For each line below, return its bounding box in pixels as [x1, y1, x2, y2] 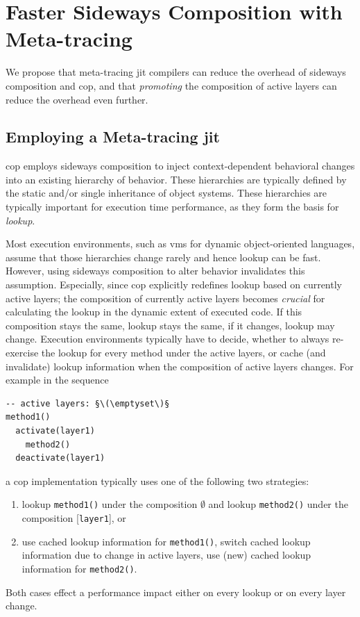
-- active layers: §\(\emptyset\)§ [6, 398, 170, 409]
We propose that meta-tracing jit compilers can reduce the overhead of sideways [6, 65, 346, 79]
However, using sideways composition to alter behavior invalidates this [6, 263, 305, 278]
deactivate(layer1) [15, 453, 105, 463]
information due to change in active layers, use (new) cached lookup [22, 548, 311, 562]
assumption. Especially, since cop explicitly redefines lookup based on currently [6, 277, 342, 292]
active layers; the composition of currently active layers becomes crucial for [6, 290, 325, 305]
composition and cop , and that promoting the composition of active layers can [6, 78, 337, 92]
